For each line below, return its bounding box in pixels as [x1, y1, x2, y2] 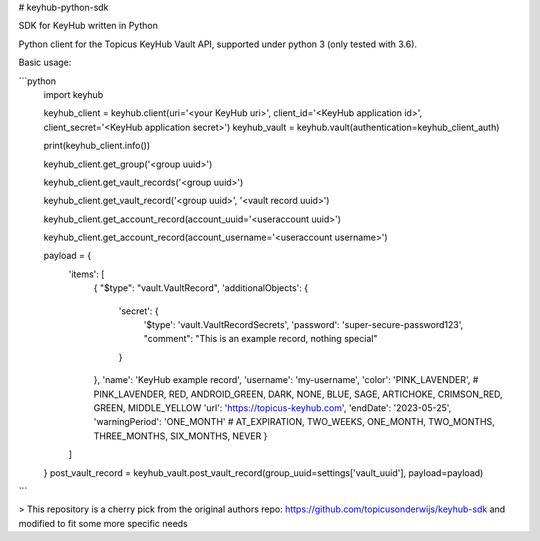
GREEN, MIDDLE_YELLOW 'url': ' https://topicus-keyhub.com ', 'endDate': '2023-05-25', [93, 401, 452, 414]
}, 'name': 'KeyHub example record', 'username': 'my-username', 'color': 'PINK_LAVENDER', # [93, 374, 479, 386]
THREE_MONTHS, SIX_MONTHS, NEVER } [93, 430, 268, 442]
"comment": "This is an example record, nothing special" [143, 333, 378, 345]
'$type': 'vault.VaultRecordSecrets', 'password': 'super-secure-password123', [143, 319, 464, 331]
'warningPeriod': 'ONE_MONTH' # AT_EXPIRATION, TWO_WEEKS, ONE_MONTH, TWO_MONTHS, [93, 416, 495, 428]
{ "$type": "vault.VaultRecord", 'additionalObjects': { [93, 282, 309, 294]
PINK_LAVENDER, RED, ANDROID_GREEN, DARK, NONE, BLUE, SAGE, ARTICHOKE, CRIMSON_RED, [93, 388, 504, 400]
